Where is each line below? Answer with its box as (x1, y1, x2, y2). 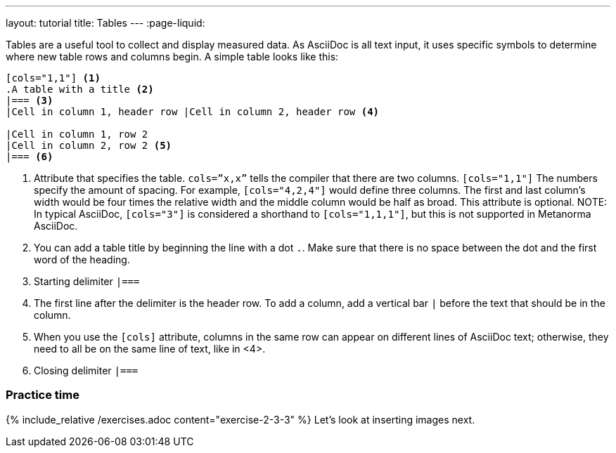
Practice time (6, 388, 79, 402)
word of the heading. (34, 254, 130, 265)
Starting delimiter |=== (34, 275, 140, 287)
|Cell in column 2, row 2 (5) (6, 140, 172, 151)
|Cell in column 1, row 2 (6, 129, 148, 140)
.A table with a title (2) (6, 84, 154, 95)
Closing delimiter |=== (34, 365, 139, 376)
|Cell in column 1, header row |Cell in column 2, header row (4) (6, 106, 380, 117)
